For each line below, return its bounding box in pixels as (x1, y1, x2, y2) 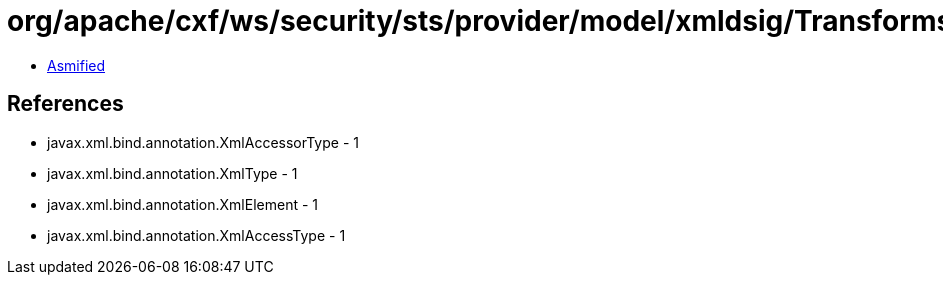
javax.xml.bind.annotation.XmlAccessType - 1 (47, 226, 346, 244)
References (7, 91, 124, 117)
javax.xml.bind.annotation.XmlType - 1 (47, 164, 298, 182)
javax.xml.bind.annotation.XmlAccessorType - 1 (47, 133, 359, 151)
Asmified (47, 56, 106, 74)
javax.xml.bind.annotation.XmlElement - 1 (47, 195, 318, 213)
